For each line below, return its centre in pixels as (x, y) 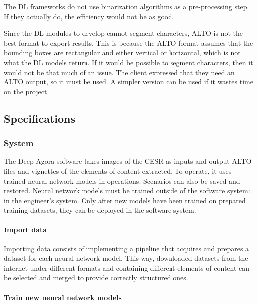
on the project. (27, 91)
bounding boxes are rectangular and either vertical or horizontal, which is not (122, 52)
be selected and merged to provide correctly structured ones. (96, 277)
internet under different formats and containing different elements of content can (127, 267)
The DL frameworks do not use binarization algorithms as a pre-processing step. (127, 6)
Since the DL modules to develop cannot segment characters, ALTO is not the (124, 33)
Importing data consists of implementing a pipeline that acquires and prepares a (127, 248)
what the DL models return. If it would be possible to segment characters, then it (128, 62)
